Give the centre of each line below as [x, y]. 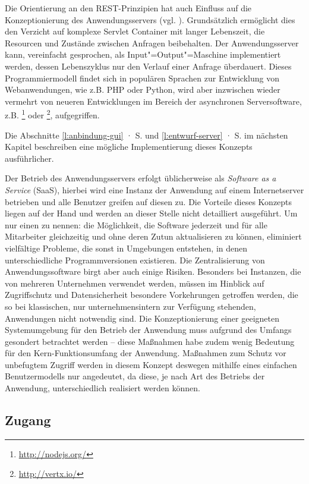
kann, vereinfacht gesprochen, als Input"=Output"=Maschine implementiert [143, 54]
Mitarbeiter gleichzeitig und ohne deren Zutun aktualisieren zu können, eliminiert [153, 236]
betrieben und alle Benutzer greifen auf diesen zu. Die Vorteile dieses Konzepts [149, 201]
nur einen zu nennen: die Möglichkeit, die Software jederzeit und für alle [136, 224]
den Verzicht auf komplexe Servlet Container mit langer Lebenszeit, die [135, 31]
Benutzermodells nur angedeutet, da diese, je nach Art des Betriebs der [135, 376]
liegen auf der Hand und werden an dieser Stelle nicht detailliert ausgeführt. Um [151, 213]
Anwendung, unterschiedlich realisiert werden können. [103, 388]
